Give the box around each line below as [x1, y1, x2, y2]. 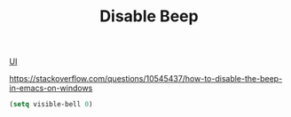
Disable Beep [99, 6, 199, 27]
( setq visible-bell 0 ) [9, 100, 93, 109]
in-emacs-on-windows [9, 82, 93, 94]
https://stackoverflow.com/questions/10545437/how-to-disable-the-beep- [9, 74, 283, 84]
